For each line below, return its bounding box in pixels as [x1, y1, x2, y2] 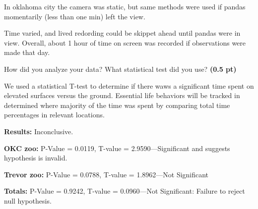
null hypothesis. [4, 195, 52, 206]
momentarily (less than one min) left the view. [4, 11, 145, 21]
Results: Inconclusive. [4, 126, 73, 136]
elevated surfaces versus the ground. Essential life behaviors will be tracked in [4, 90, 240, 101]
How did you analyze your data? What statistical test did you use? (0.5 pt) [4, 63, 237, 74]
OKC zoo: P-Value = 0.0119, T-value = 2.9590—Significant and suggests [4, 143, 230, 153]
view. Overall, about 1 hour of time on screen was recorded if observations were [4, 37, 246, 48]
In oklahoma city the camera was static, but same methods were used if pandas [4, 1, 246, 11]
